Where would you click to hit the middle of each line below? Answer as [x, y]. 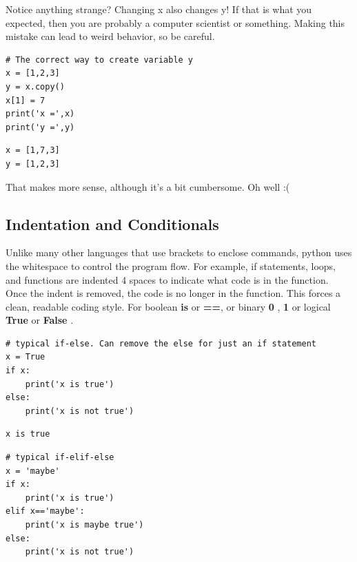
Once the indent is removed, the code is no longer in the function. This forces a [173, 293]
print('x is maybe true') [84, 525]
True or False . [40, 320]
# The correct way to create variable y [100, 60]
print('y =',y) [40, 127]
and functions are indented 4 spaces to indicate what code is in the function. [167, 279]
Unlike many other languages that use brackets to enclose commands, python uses [179, 252]
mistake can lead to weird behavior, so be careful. [110, 36]
